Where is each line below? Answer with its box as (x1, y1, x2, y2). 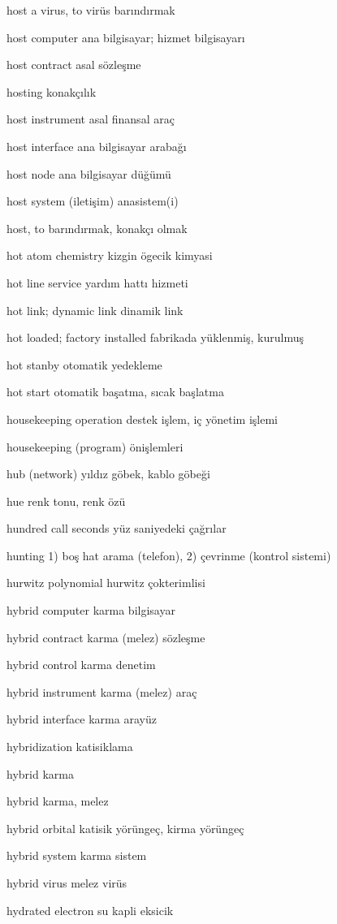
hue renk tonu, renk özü (6, 492, 126, 509)
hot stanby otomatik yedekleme (6, 356, 162, 373)
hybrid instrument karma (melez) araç (6, 683, 197, 700)
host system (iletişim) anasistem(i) (6, 192, 179, 209)
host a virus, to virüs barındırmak (6, 2, 175, 18)
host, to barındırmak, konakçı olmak (6, 219, 188, 236)
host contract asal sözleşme (6, 56, 141, 73)
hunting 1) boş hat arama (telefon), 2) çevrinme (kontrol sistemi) (6, 546, 331, 563)
